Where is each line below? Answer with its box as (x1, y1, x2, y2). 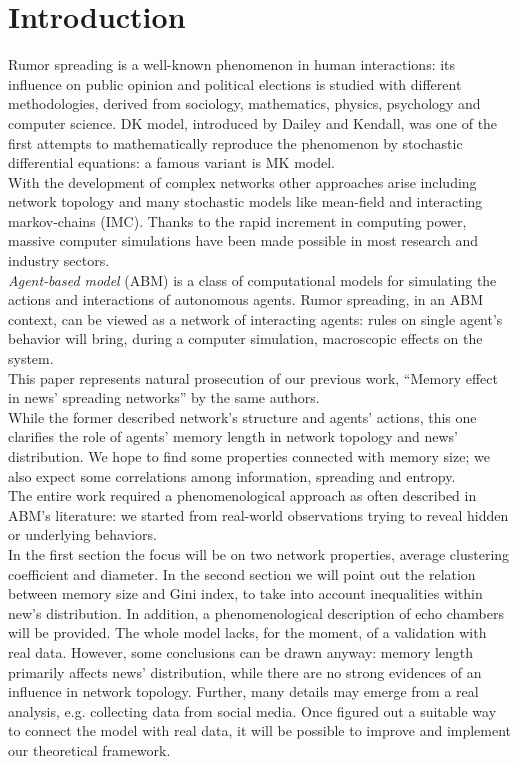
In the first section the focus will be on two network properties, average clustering (8, 543, 510, 564)
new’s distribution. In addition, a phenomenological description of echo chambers (8, 602, 504, 623)
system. (8, 348, 54, 369)
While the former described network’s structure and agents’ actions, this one (8, 406, 477, 427)
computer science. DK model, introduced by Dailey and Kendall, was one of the (8, 112, 498, 133)
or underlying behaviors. (8, 524, 157, 545)
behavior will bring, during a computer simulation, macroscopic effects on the (8, 328, 483, 349)
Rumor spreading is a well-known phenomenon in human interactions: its (8, 54, 456, 75)
